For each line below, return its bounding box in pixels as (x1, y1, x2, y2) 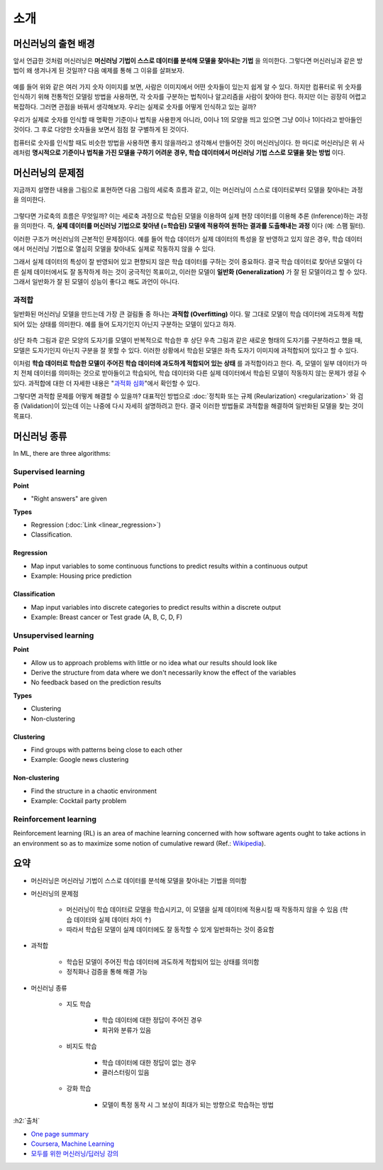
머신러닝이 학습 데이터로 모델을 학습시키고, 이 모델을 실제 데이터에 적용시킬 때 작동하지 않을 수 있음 (66, 905, 338, 914)
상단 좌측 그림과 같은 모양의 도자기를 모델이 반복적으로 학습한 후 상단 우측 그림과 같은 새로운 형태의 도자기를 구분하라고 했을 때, (13, 336, 363, 344)
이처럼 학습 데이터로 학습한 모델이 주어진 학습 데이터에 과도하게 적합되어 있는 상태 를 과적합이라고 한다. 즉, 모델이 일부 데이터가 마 (13, 359, 367, 367)
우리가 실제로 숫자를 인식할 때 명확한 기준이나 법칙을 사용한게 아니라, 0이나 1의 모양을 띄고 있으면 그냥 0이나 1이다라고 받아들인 (13, 116, 362, 124)
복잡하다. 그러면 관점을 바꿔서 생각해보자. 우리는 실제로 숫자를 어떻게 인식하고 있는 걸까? (13, 102, 257, 111)
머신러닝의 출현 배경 (13, 38, 95, 50)
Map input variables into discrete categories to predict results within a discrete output (30, 603, 282, 611)
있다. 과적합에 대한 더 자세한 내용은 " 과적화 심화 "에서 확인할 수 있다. (13, 378, 201, 387)
